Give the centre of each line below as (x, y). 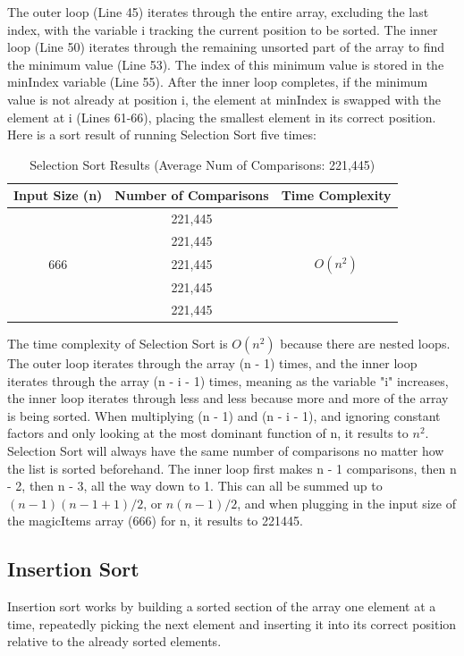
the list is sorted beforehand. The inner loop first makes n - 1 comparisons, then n (232, 468)
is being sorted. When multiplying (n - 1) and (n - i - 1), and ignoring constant (224, 415)
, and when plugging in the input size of (346, 503)
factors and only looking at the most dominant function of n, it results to (208, 433)
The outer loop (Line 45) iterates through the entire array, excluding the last (218, 12)
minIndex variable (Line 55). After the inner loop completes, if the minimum (218, 82)
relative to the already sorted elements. (114, 641)
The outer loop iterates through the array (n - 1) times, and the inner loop (212, 363)
